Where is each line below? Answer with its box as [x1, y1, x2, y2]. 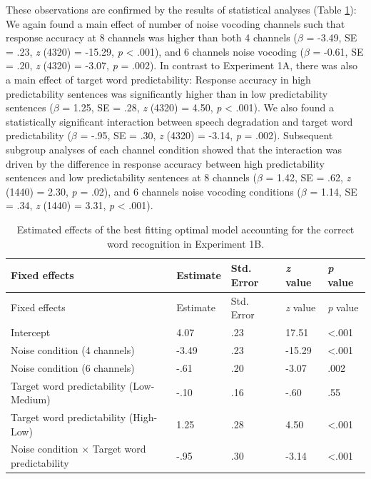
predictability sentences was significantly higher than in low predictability [6, 86, 328, 101]
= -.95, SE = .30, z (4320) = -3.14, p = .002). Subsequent [80, 128, 333, 143]
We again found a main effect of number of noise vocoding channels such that [6, 16, 345, 31]
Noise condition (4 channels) [11, 342, 135, 357]
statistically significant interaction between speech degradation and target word [6, 114, 353, 128]
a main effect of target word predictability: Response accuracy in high [6, 71, 311, 86]
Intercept [11, 324, 51, 339]
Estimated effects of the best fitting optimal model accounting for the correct [16, 221, 355, 236]
